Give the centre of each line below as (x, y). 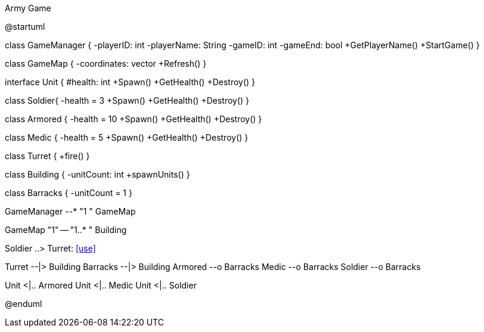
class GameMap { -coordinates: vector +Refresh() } (106, 63)
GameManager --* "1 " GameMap (70, 211)
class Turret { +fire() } (47, 156)
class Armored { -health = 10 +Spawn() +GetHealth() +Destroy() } (134, 119)
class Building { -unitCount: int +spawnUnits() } (97, 174)
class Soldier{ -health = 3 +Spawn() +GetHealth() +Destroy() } (127, 100)
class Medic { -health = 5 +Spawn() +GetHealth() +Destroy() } (127, 137)
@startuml (25, 27)
